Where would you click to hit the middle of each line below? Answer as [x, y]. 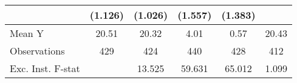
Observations [37, 51]
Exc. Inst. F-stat [45, 68]
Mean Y [27, 33]
